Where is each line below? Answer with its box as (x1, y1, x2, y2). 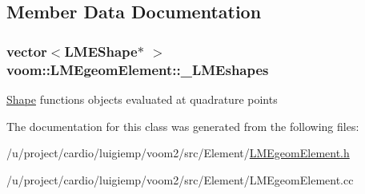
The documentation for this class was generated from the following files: (6, 117, 359, 134)
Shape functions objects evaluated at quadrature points (6, 90, 278, 107)
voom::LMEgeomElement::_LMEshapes (6, 59, 269, 79)
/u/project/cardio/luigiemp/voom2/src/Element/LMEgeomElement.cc (6, 171, 354, 188)
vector (6, 41, 47, 61)
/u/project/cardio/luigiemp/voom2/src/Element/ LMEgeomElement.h (6, 145, 350, 161)
